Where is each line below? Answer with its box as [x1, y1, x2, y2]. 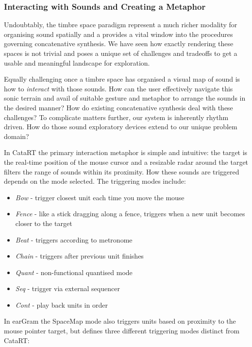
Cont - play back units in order [15, 299, 108, 310]
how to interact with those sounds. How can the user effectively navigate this [4, 83, 233, 93]
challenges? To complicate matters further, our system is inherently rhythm [4, 112, 229, 122]
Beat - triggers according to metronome [15, 234, 133, 244]
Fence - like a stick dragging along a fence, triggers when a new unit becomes [15, 208, 245, 219]
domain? [4, 131, 29, 141]
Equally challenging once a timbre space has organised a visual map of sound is [4, 74, 240, 84]
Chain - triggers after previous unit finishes [15, 251, 144, 261]
